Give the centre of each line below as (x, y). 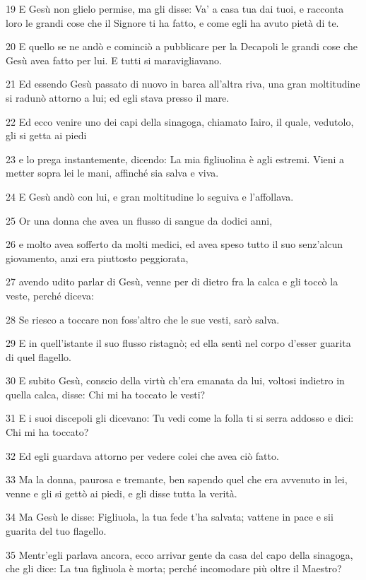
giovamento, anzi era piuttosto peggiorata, (97, 258)
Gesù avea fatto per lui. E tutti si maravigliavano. (114, 60)
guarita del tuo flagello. (56, 531)
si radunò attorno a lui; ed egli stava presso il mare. (118, 97)
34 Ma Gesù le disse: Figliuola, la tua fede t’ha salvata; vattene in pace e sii (170, 517)
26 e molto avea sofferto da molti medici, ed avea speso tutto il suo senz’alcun (175, 244)
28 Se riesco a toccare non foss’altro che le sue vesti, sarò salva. (143, 319)
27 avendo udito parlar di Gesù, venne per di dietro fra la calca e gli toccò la (172, 282)
